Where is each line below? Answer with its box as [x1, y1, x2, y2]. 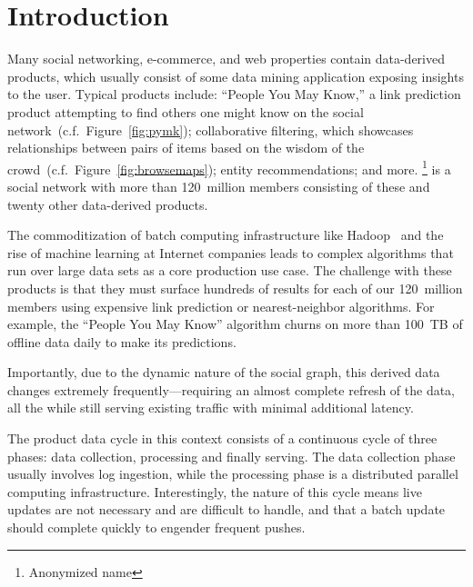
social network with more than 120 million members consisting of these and [7, 176, 430, 195]
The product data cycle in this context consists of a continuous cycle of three [7, 429, 438, 448]
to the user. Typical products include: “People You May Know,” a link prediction [7, 85, 461, 104]
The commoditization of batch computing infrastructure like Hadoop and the [7, 225, 444, 244]
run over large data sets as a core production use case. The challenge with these [7, 261, 452, 280]
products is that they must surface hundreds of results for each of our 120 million [7, 278, 463, 297]
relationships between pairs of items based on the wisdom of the [7, 138, 365, 157]
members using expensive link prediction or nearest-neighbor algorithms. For [7, 296, 435, 315]
